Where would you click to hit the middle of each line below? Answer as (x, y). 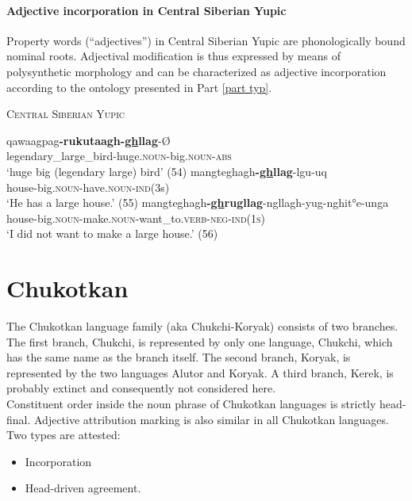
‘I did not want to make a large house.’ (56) (112, 233)
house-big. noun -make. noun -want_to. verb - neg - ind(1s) (136, 218)
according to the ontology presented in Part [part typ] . (139, 87)
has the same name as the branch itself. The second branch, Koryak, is (179, 357)
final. (19, 419)
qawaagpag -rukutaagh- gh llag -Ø (89, 140)
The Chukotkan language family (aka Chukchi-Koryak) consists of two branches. (202, 326)
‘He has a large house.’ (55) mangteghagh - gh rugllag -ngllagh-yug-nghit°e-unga (198, 203)
